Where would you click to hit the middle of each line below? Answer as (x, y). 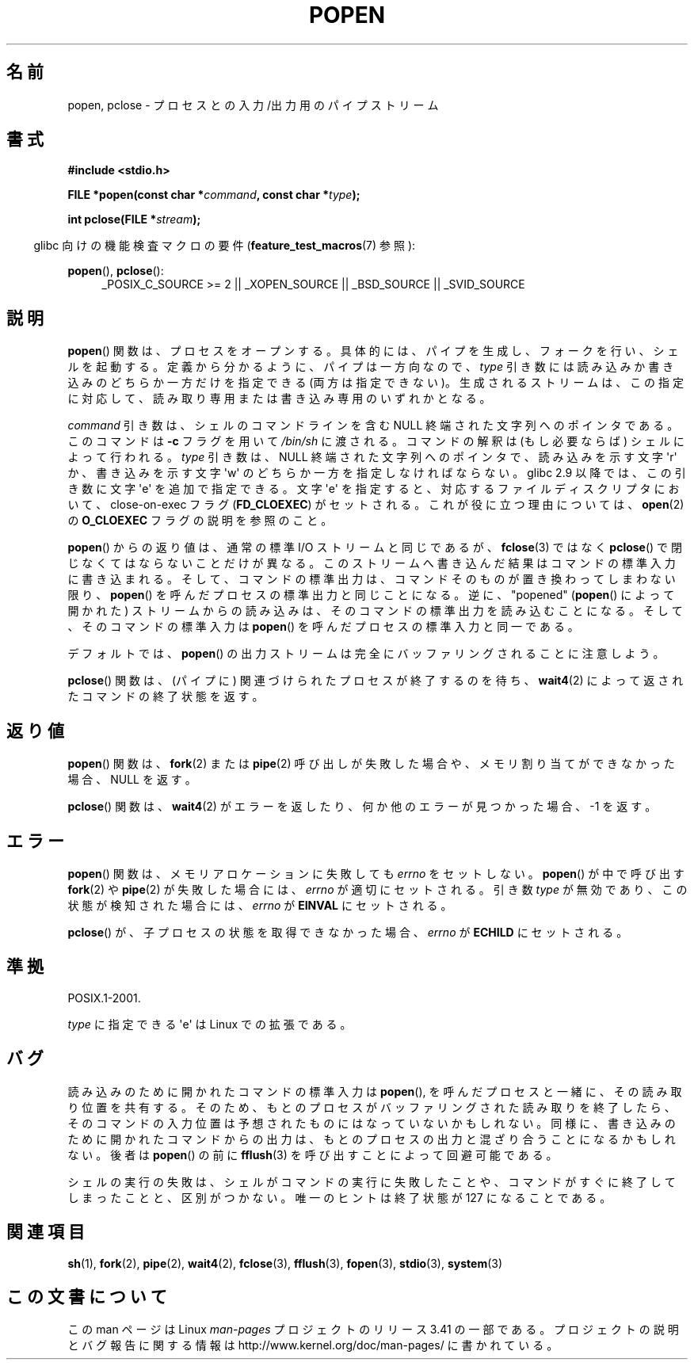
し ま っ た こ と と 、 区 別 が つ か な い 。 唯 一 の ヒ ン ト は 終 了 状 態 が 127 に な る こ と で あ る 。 (339, 1197)
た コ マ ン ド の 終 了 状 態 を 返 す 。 (166, 696)
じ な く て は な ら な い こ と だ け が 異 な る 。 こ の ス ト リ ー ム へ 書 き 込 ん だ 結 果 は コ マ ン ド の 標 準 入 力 (372, 563)
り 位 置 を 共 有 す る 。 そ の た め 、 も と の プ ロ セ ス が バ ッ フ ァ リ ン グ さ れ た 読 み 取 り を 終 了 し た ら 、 (372, 1107)
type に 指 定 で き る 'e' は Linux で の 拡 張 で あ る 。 (210, 1024)
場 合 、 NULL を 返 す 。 (132, 780)
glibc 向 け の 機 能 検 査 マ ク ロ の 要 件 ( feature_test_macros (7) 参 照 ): (225, 246)
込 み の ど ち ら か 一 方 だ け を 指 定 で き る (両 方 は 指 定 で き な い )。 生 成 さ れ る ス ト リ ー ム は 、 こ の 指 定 (376, 383)
